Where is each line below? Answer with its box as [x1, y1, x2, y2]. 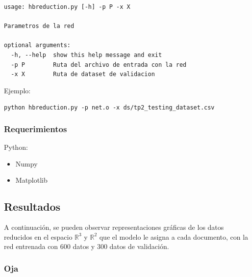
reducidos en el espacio [4, 231, 73, 242]
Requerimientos [4, 122, 67, 135]
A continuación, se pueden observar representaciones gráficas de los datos [4, 222, 224, 232]
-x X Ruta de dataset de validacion [11, 71, 155, 78]
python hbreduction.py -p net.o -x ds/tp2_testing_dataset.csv [4, 104, 215, 111]
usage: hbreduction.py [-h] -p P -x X [4, 3, 130, 10]
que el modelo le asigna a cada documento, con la [99, 231, 249, 242]
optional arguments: [4, 42, 71, 49]
